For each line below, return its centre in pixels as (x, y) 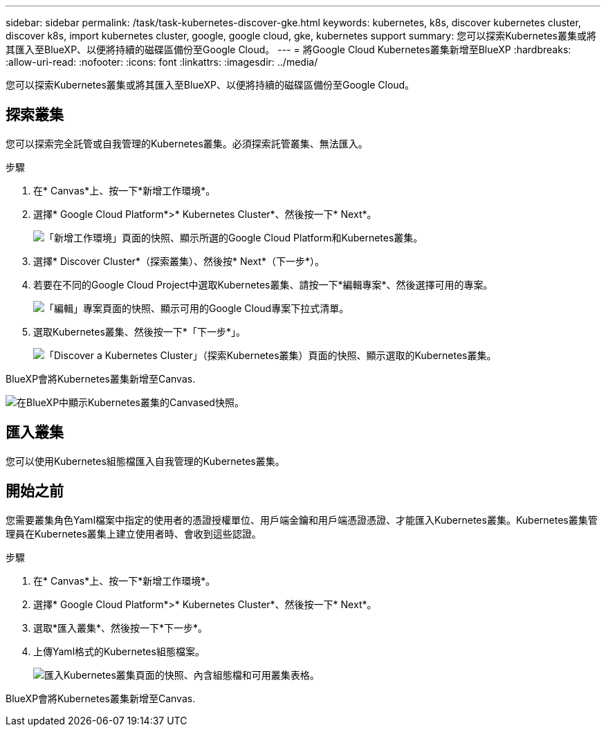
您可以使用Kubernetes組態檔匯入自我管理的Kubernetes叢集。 (145, 461)
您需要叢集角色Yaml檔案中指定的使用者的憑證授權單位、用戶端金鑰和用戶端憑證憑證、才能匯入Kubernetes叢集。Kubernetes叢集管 (302, 520)
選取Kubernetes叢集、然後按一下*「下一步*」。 (139, 331)
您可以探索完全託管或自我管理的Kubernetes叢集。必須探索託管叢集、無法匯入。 (187, 143)
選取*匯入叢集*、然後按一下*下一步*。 (121, 628)
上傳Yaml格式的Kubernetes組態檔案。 (119, 651)
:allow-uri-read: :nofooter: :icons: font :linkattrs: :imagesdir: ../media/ (162, 62)
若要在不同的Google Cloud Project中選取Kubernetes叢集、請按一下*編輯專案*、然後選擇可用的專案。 (263, 284)
